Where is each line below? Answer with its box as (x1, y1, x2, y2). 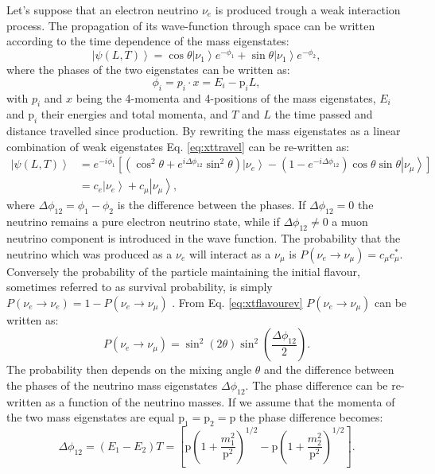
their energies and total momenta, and (41, 106, 228, 122)
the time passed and (274, 106, 373, 122)
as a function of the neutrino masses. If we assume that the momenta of (45, 393, 395, 410)
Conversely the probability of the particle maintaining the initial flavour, (6, 262, 360, 279)
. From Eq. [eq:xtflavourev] (172, 293, 303, 310)
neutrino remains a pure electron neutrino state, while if (6, 213, 280, 230)
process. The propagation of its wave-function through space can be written (6, 17, 375, 33)
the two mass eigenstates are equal (6, 409, 175, 425)
